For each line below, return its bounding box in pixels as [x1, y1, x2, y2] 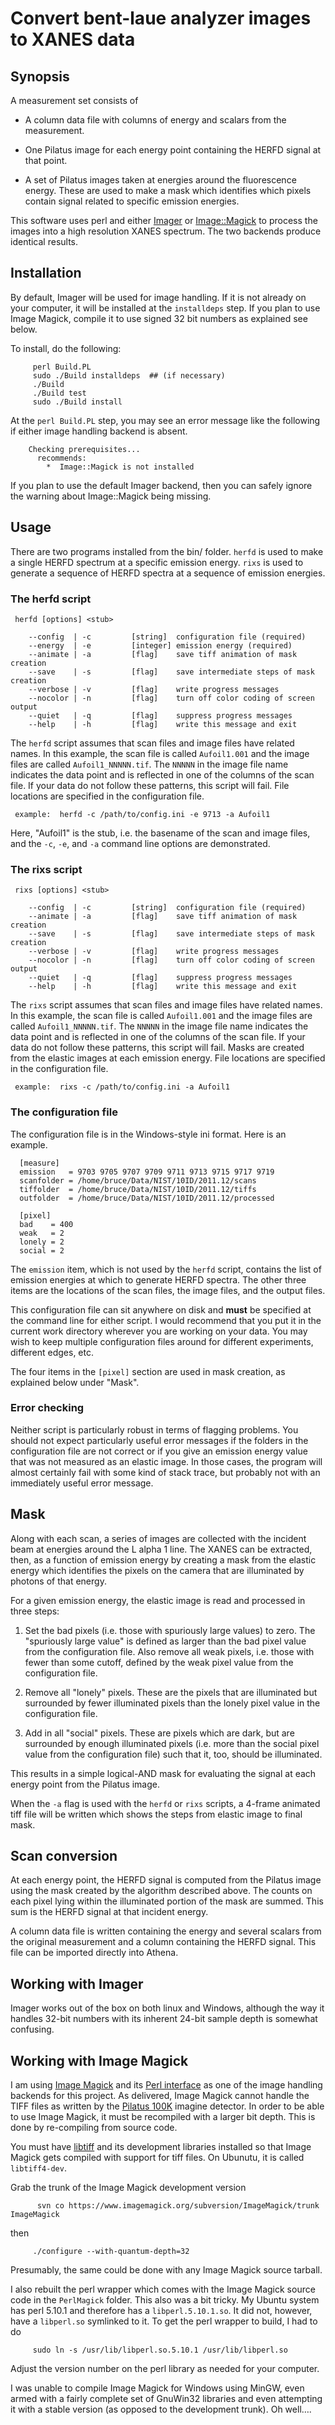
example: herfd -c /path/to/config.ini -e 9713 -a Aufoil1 [14, 809, 271, 819]
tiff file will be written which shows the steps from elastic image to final [10, 1808, 303, 1820]
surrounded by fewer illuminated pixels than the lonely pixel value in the [24, 1697, 321, 1709]
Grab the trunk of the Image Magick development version [10, 2182, 247, 2194]
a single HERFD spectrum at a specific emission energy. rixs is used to [10, 556, 304, 568]
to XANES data [10, 28, 136, 51]
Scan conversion [10, 1848, 118, 1865]
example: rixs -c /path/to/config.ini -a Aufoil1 [14, 1082, 230, 1092]
